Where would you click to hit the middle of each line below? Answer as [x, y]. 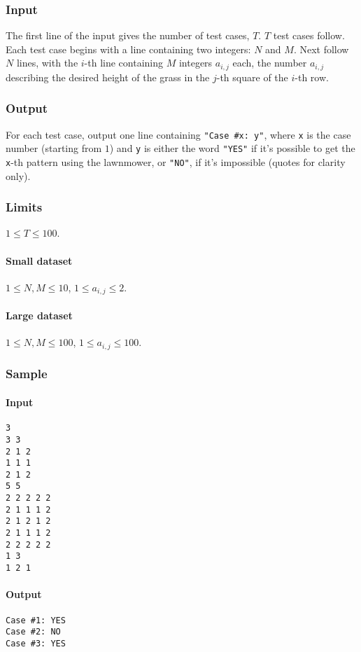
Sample [27, 374]
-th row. [312, 77]
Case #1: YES [36, 620]
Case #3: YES [36, 643]
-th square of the [252, 77]
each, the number [270, 63]
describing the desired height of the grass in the [108, 77]
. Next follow [321, 49]
